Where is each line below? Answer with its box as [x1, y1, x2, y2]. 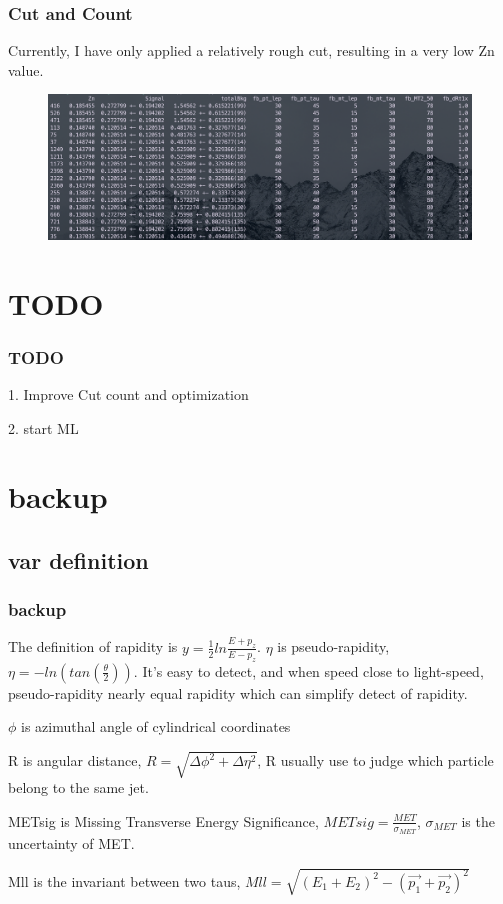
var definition [8, 544, 149, 575]
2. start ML [8, 417, 79, 438]
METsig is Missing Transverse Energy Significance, [8, 810, 319, 831]
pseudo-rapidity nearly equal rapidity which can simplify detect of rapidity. [8, 682, 468, 703]
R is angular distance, [8, 750, 142, 770]
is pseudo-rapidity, [277, 636, 390, 657]
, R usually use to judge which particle [257, 750, 494, 770]
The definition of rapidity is [8, 636, 178, 657]
